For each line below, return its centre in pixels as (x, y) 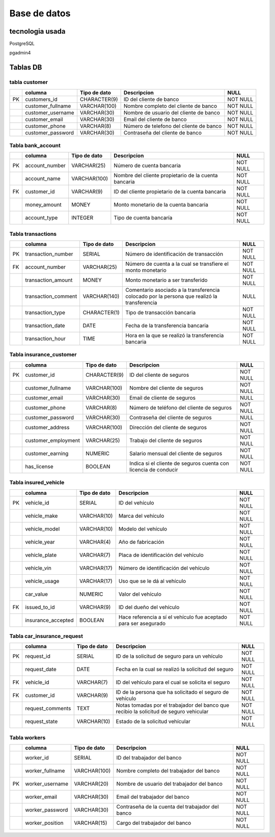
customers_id (42, 99)
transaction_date (45, 326)
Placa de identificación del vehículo (161, 555)
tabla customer (29, 82)
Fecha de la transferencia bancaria (167, 326)
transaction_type (45, 313)
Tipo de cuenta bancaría (143, 218)
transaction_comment (51, 296)
